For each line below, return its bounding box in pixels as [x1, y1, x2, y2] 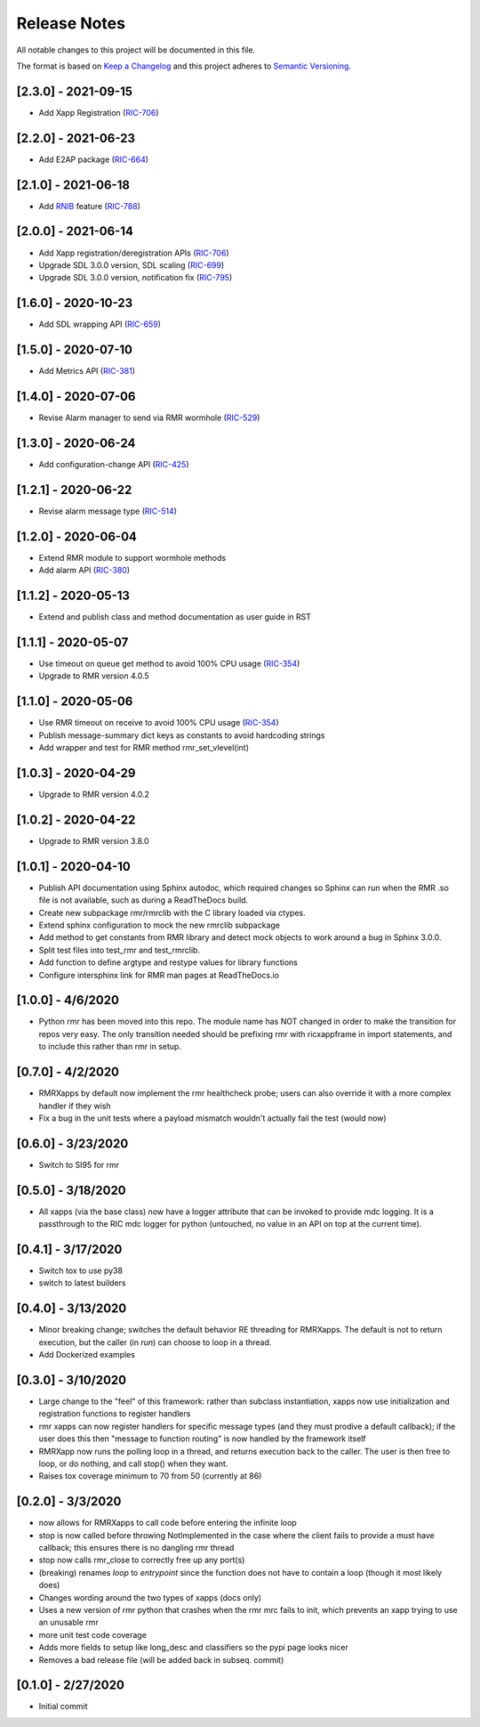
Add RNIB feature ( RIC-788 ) [38, 200, 141, 211]
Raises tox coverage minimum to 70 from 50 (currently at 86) [38, 1471, 262, 1481]
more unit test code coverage [38, 1629, 147, 1640]
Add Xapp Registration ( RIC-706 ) [38, 107, 159, 118]
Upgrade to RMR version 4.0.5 [38, 670, 150, 681]
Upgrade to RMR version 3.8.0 [38, 835, 150, 846]
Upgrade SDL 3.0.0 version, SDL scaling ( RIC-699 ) [38, 259, 225, 271]
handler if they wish [38, 1100, 111, 1111]
